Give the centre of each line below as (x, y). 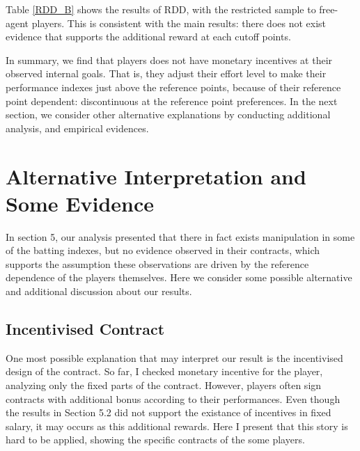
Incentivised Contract (85, 329)
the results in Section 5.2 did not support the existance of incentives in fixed (169, 412)
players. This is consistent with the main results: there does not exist (179, 23)
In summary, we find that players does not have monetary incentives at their (169, 60)
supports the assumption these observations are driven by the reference (157, 263)
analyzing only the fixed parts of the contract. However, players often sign (164, 385)
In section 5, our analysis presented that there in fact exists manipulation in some (180, 236)
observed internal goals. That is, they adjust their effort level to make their (166, 73)
